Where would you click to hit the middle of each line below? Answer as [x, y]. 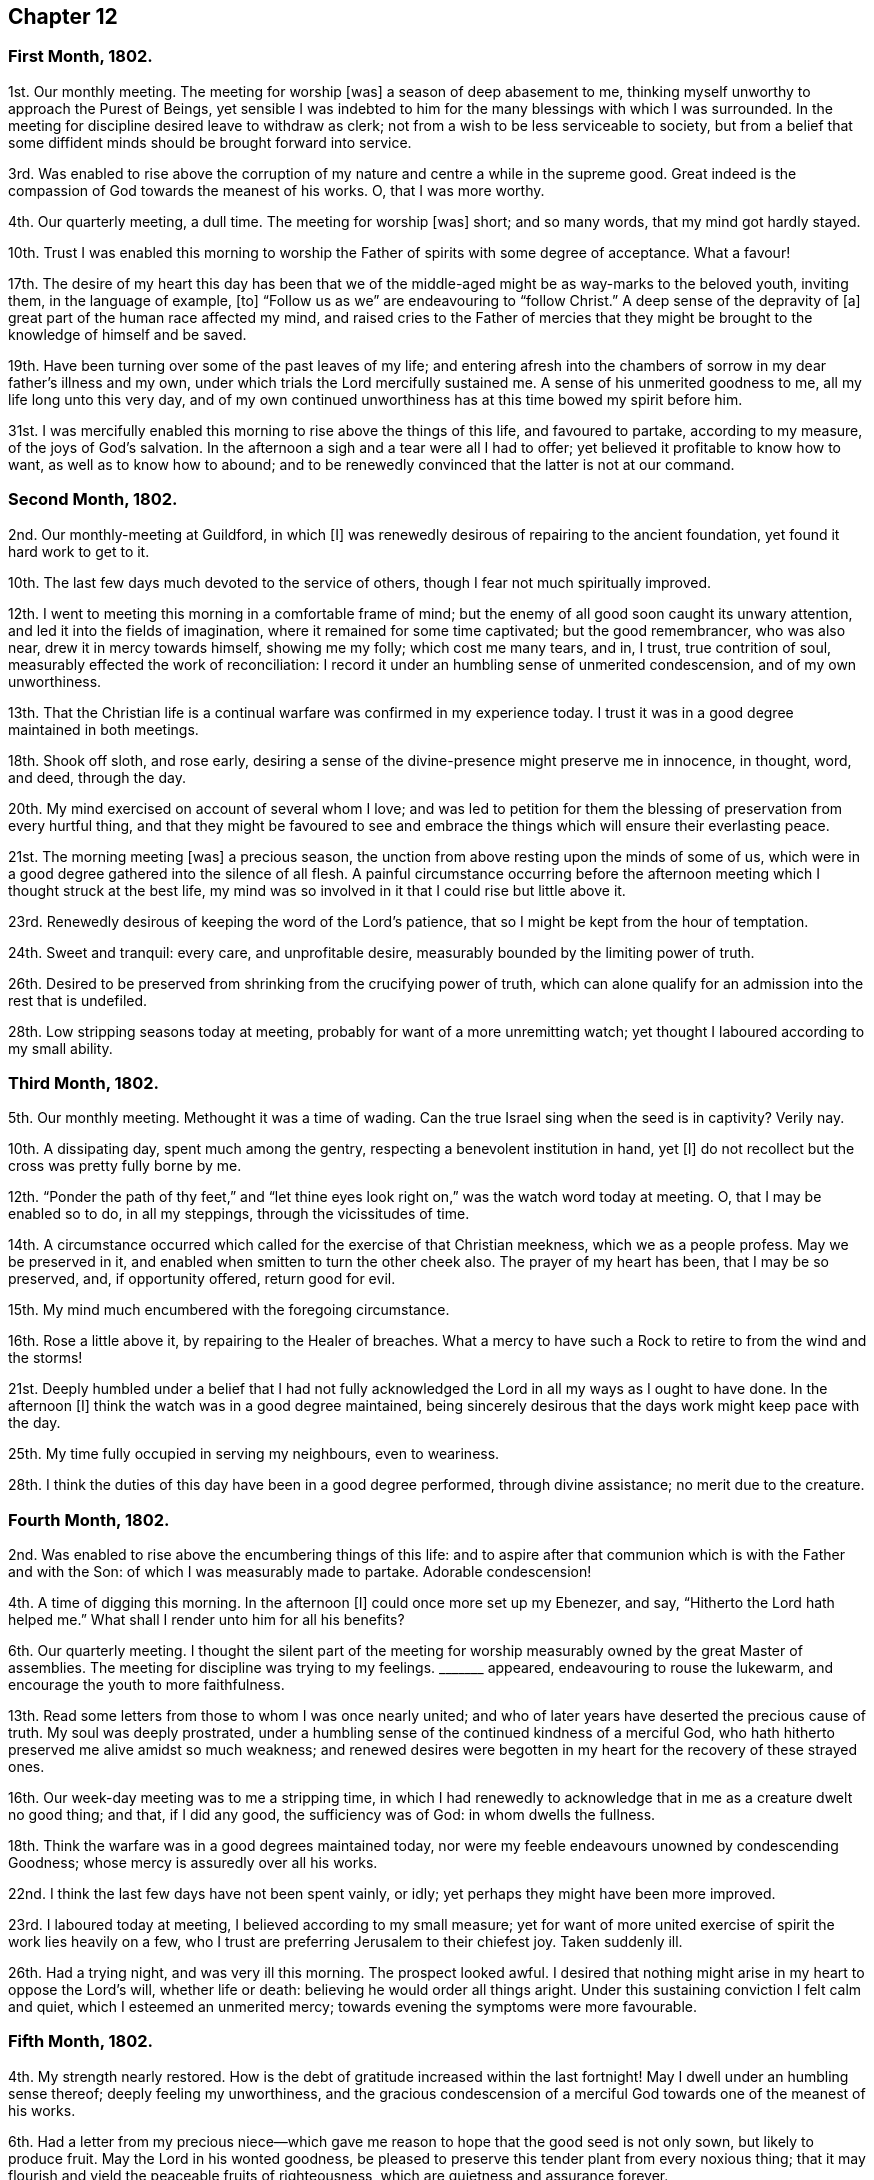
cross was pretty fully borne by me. [125, 1166]
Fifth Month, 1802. [80, 2041]
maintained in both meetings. [103, 729]
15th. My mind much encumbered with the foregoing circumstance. [229, 1310]
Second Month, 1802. [93, 499]
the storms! [45, 1358]
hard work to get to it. [79, 551]
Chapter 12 [63, 16]
